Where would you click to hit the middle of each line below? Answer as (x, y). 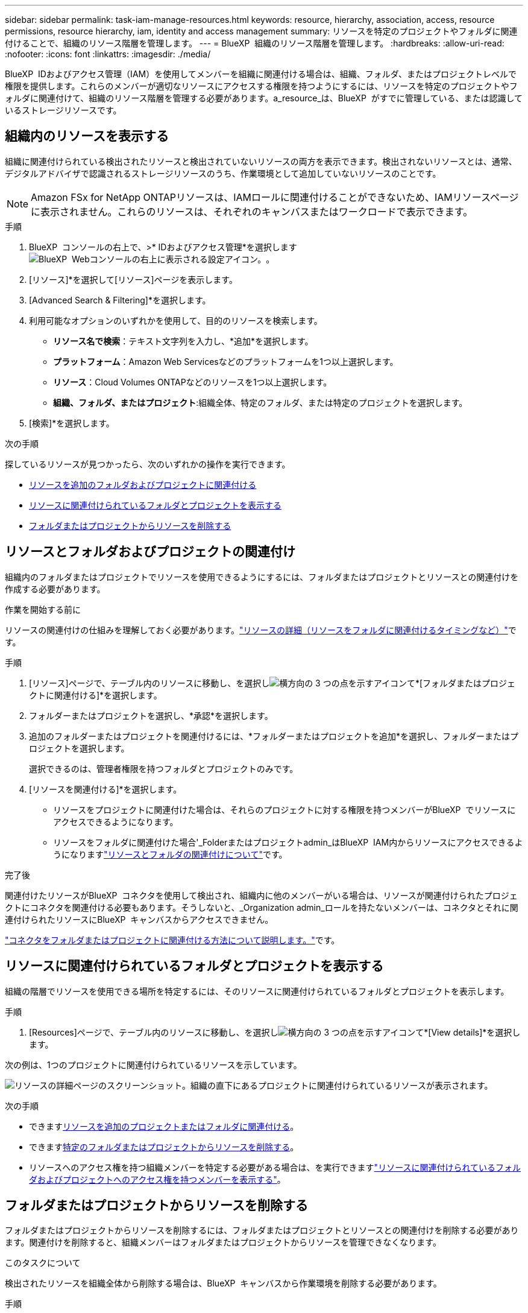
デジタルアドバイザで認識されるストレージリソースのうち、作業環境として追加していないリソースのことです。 (223, 173)
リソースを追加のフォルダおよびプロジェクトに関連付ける (143, 484)
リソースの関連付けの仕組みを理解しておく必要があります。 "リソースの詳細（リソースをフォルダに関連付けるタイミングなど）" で (261, 630)
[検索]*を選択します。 (72, 423)
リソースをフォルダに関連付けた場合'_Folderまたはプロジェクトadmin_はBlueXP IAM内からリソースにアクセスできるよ (288, 842)
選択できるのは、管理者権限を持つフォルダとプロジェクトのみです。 (164, 768)
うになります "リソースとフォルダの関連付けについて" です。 (170, 854)
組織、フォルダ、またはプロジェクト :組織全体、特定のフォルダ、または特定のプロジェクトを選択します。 (260, 402)
